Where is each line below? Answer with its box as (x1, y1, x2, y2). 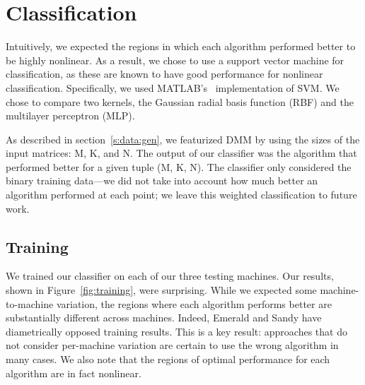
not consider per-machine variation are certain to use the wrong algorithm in (6, 338, 339, 353)
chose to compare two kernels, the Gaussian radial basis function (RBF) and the (6, 94, 354, 109)
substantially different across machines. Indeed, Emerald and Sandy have (6, 310, 322, 325)
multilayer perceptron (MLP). (6, 108, 135, 123)
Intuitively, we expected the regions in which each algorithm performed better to (6, 39, 356, 54)
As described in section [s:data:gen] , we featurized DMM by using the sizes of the (6, 131, 360, 146)
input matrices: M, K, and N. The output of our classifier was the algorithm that (6, 146, 357, 160)
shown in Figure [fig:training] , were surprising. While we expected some (6, 283, 317, 297)
